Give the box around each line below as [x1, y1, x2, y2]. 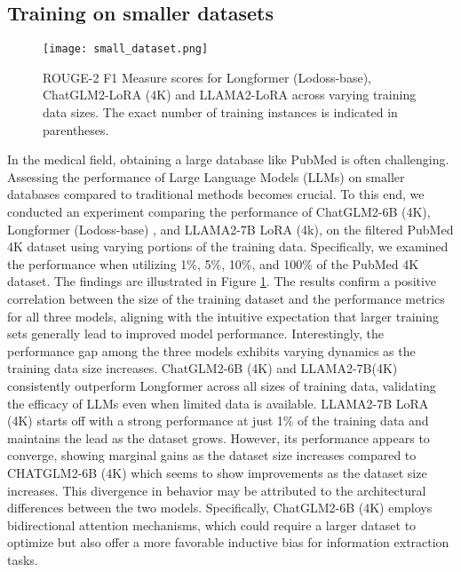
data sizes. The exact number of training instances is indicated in [43, 103, 398, 122]
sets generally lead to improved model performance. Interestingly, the [7, 324, 384, 343]
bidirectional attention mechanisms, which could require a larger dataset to [7, 515, 417, 534]
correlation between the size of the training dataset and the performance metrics [7, 289, 445, 307]
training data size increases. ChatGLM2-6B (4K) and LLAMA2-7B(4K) [7, 359, 398, 377]
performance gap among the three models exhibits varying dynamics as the [7, 341, 416, 360]
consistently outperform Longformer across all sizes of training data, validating [7, 376, 436, 394]
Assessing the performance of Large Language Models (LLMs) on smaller [7, 167, 405, 186]
